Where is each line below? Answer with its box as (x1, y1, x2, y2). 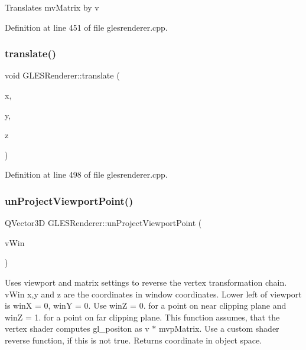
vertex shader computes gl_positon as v (5, 322, 149, 335)
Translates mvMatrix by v (5, 1, 99, 13)
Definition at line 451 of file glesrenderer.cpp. (5, 21, 168, 33)
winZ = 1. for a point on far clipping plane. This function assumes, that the (5, 310, 280, 323)
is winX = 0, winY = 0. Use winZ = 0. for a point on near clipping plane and (5, 299, 287, 312)
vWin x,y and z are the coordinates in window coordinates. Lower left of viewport (5, 287, 302, 300)
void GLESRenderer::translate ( (5, 69, 120, 81)
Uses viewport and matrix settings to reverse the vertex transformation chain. (5, 276, 287, 288)
